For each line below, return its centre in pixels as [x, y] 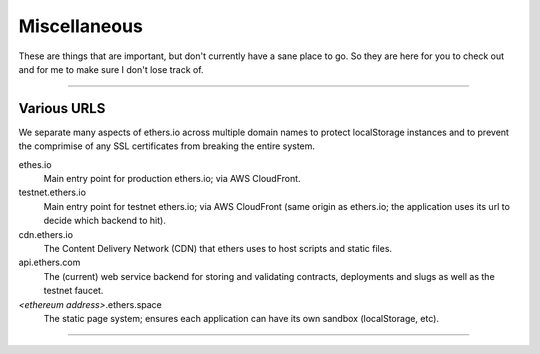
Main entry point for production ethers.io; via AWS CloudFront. [172, 179]
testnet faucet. [73, 291]
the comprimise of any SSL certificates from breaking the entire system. [166, 146]
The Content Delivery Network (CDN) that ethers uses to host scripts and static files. [218, 248]
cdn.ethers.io [46, 234]
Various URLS [62, 108]
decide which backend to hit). [105, 221]
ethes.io [35, 164]
